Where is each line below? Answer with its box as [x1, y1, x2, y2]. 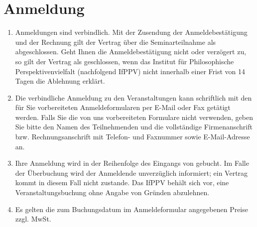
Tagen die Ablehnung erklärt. [15, 76, 105, 86]
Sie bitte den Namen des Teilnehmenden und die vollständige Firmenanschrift [15, 121, 253, 132]
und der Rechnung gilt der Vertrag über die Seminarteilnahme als [15, 36, 216, 47]
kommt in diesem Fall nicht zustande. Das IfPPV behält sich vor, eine [15, 177, 229, 188]
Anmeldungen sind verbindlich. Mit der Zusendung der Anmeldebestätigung [15, 27, 248, 37]
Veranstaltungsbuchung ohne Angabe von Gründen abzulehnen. [15, 187, 210, 198]
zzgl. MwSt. [15, 214, 51, 224]
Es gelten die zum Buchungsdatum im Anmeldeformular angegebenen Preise [15, 204, 248, 214]
